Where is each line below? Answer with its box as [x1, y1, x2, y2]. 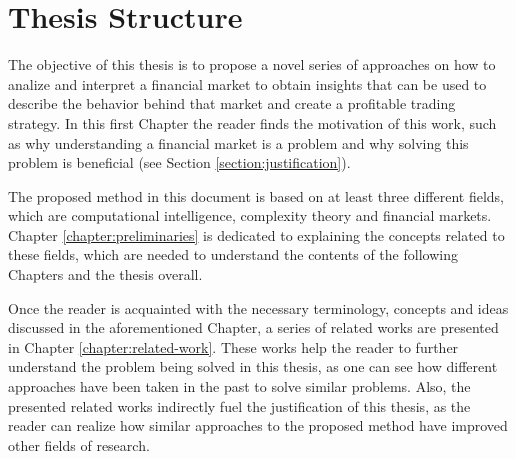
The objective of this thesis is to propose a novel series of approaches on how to [8, 54, 496, 75]
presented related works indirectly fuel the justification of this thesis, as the [8, 395, 471, 416]
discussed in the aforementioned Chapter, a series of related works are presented [8, 317, 499, 338]
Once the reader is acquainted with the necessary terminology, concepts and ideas [8, 297, 509, 318]
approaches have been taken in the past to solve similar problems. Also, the [8, 376, 471, 397]
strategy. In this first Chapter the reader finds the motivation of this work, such [8, 112, 497, 133]
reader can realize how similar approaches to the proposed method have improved [8, 415, 508, 436]
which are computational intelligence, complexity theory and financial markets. [8, 205, 492, 226]
